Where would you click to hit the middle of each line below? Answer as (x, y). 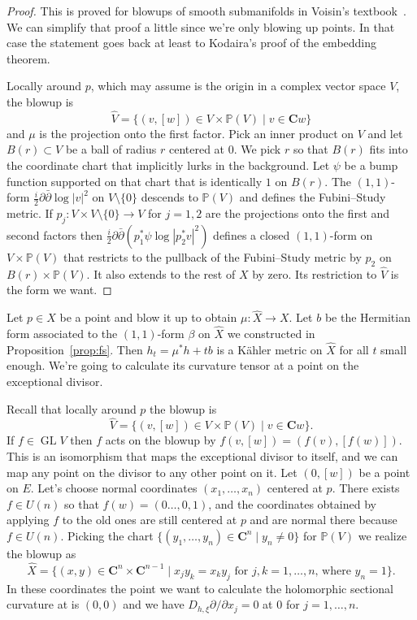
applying (28, 520)
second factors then (55, 234)
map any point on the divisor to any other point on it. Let (152, 472)
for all (354, 349)
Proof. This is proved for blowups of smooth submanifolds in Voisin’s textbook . (206, 11)
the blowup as (41, 553)
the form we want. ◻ (59, 290)
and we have (154, 604)
